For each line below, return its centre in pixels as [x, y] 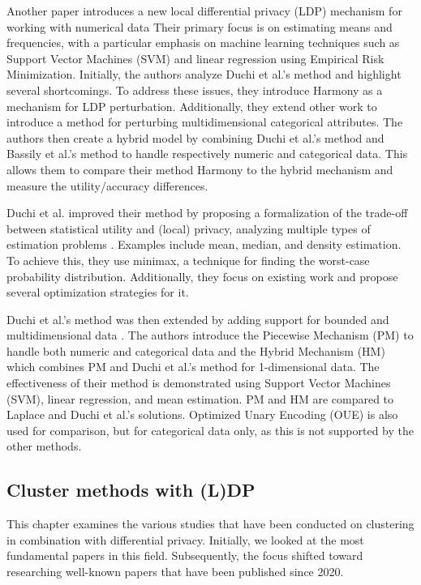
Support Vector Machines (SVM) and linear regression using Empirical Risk [195, 58]
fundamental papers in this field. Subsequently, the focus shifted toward [185, 555]
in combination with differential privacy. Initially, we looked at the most [185, 539]
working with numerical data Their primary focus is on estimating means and [200, 26]
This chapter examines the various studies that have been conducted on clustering [210, 524]
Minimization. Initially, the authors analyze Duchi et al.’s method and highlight [204, 74]
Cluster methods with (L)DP [131, 490]
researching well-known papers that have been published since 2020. [175, 572]
